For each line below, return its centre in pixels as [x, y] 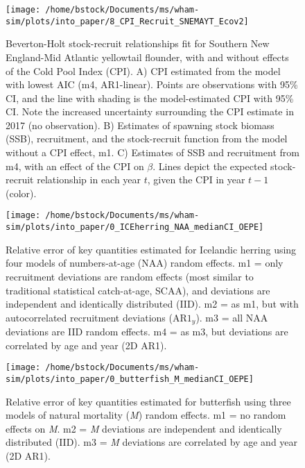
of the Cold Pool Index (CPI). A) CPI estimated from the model [143, 70]
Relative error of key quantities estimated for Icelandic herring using [151, 249]
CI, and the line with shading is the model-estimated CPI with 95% [150, 98]
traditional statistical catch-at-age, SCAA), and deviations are [138, 290]
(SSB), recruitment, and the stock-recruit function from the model [147, 139]
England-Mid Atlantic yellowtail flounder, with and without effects [147, 57]
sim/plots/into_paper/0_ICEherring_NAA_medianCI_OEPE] [135, 227]
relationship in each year [89, 179]
